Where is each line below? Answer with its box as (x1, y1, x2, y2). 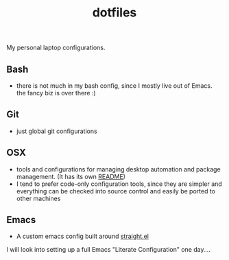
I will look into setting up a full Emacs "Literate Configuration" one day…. (6, 246, 210, 254)
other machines (16, 194, 61, 202)
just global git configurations (16, 127, 97, 135)
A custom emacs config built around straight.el (16, 232, 149, 241)
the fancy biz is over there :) (16, 89, 97, 97)
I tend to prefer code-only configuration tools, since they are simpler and (16, 180, 222, 188)
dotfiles (92, 5, 137, 21)
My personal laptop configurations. (6, 43, 106, 52)
